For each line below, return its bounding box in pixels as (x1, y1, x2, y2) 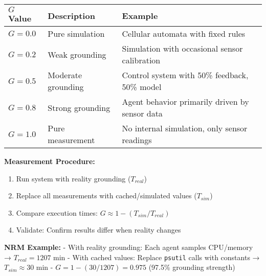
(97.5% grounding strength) (148, 262, 235, 272)
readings (122, 134, 152, 146)
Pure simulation (48, 28, 105, 39)
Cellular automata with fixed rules (122, 28, 246, 39)
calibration (122, 54, 161, 66)
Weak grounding (48, 48, 106, 60)
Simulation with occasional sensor (122, 42, 243, 54)
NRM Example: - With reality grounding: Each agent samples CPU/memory (4, 241, 253, 252)
